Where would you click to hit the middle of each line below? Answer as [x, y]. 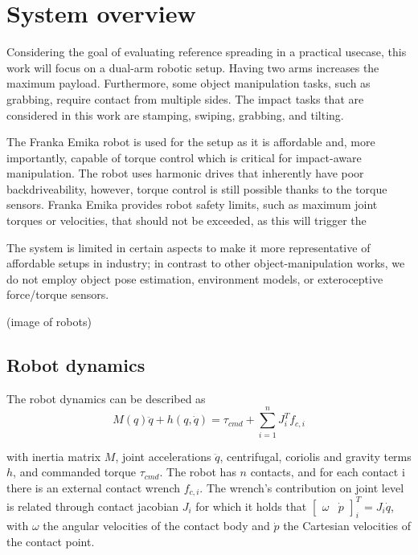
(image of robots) [49, 322]
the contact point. [51, 542]
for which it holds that [251, 506]
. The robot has [198, 472]
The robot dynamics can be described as [106, 398]
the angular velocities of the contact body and [156, 526]
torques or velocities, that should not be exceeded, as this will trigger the [186, 220]
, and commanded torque [74, 472]
